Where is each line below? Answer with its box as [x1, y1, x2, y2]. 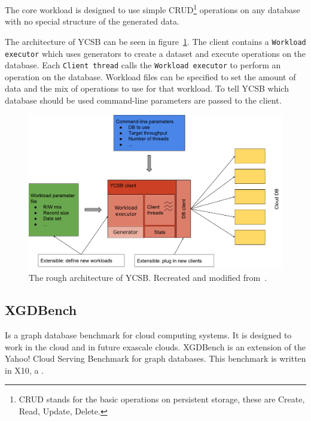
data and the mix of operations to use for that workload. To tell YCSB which [5, 82, 289, 95]
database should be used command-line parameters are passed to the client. [5, 94, 282, 106]
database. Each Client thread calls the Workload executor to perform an [5, 59, 281, 71]
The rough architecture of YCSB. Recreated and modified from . [29, 271, 267, 284]
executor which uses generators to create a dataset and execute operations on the [5, 47, 306, 59]
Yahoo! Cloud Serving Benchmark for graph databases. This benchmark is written [5, 352, 306, 365]
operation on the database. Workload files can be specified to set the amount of [5, 70, 296, 83]
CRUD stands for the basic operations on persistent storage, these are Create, [19, 393, 305, 405]
